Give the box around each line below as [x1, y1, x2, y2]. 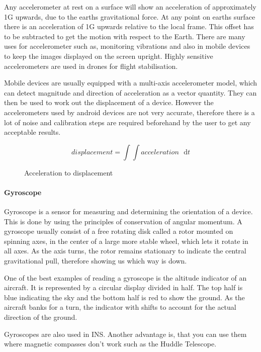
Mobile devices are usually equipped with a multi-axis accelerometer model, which [4, 77, 257, 88]
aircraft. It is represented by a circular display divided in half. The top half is [4, 282, 243, 293]
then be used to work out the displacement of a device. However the [4, 97, 214, 108]
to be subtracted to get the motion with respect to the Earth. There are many [4, 31, 245, 41]
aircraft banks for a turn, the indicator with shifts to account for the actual [4, 302, 236, 312]
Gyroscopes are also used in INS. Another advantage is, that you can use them [4, 328, 247, 339]
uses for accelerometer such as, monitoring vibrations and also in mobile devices [4, 41, 250, 51]
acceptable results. [4, 127, 61, 137]
